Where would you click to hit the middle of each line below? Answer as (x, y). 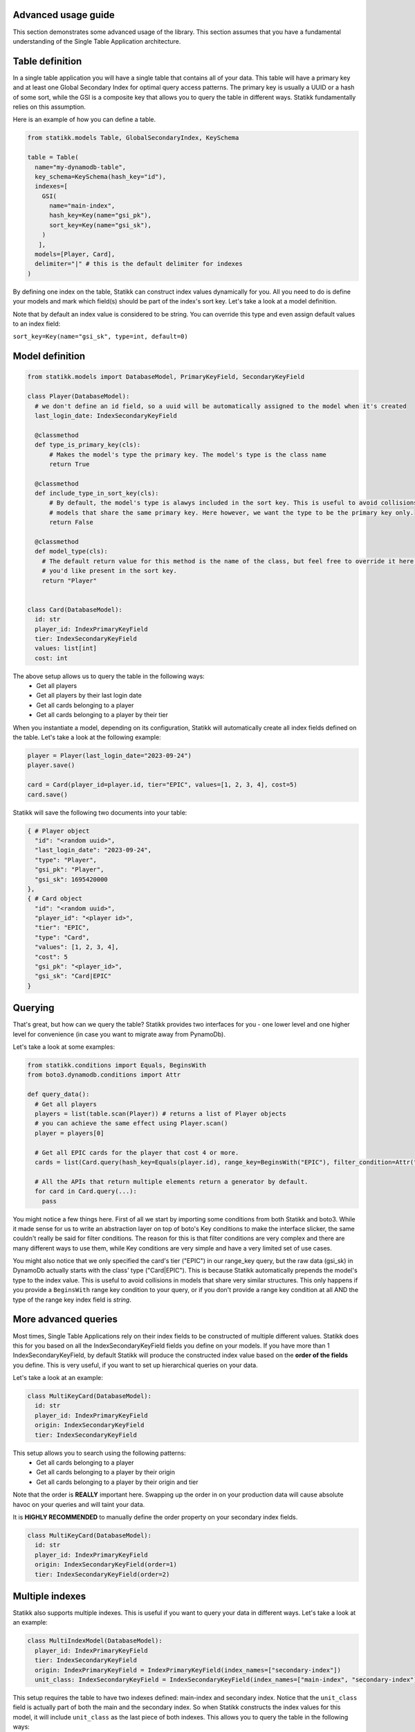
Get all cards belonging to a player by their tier (102, 715)
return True (70, 464)
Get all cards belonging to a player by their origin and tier (117, 1482)
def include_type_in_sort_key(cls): (97, 493)
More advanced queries (65, 1319)
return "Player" (69, 581)
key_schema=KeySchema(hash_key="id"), (100, 176)
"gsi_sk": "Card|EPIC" (73, 976)
